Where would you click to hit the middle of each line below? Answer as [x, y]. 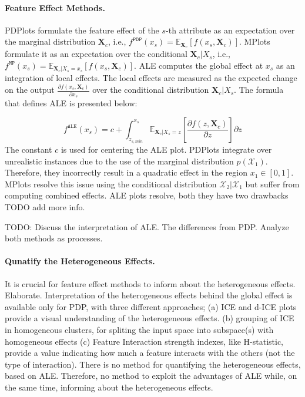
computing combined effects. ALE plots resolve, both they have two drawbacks [147, 195]
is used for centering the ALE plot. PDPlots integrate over [166, 149]
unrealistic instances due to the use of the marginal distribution [119, 161]
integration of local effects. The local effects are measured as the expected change [151, 78]
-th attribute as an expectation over [230, 30]
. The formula [259, 90]
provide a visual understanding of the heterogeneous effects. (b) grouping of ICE [150, 318]
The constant [29, 149]
